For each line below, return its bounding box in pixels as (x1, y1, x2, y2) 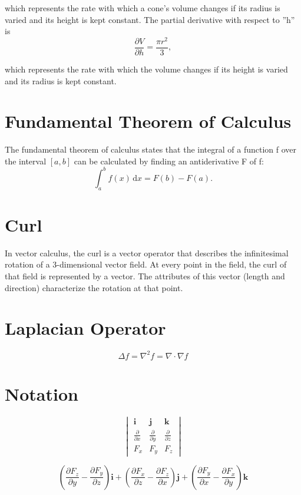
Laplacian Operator (5, 316, 166, 340)
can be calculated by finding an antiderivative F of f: (74, 154, 264, 167)
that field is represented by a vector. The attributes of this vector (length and (5, 270, 285, 282)
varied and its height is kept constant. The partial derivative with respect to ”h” (5, 13, 295, 25)
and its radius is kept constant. (5, 74, 117, 87)
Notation (5, 382, 78, 406)
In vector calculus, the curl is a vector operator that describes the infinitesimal (5, 246, 289, 259)
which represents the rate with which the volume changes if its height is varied (5, 62, 288, 75)
